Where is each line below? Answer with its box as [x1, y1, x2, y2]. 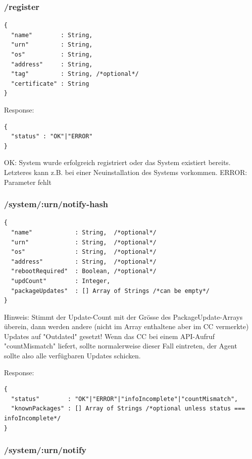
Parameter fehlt [4, 176, 51, 187]
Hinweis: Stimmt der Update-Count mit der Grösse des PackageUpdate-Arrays [4, 311, 243, 322]
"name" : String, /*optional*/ [11, 229, 156, 236]
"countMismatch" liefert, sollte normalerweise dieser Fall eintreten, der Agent [4, 341, 237, 351]
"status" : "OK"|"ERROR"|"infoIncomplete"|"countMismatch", [11, 395, 238, 402]
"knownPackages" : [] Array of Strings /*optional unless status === [11, 405, 245, 412]
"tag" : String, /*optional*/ [11, 70, 139, 78]
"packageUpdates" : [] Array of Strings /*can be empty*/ [11, 287, 210, 294]
